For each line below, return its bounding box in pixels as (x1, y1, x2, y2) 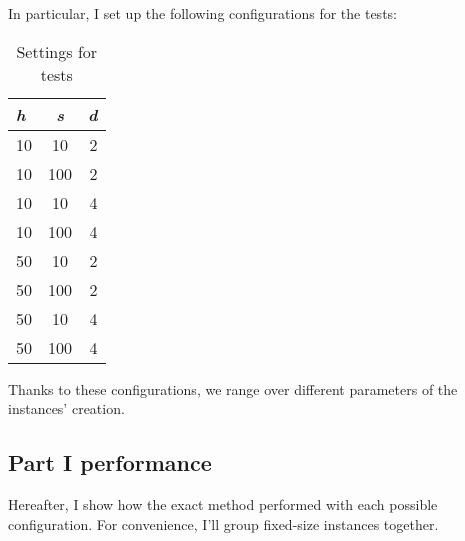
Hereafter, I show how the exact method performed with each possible (8, 493, 438, 514)
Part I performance (8, 447, 212, 478)
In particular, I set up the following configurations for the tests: (8, 3, 397, 23)
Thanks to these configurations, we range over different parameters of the (8, 378, 458, 399)
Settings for (16, 39, 98, 63)
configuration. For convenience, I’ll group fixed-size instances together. (8, 513, 439, 534)
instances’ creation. (8, 398, 125, 419)
